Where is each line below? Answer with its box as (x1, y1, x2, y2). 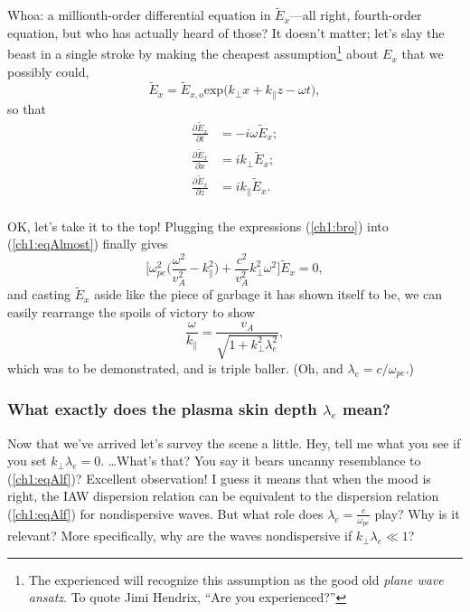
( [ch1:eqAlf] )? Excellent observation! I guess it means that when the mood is (7, 468, 431, 487)
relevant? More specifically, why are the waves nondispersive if (7, 526, 352, 545)
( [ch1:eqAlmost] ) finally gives (7, 234, 168, 253)
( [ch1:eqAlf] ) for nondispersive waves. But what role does (7, 504, 324, 523)
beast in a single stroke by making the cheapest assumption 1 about (7, 42, 379, 63)
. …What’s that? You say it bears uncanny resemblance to (100, 451, 421, 470)
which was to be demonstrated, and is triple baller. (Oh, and (7, 358, 343, 377)
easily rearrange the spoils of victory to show (7, 302, 256, 321)
